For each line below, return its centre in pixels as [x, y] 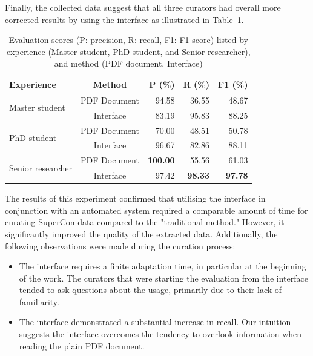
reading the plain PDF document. [82, 345]
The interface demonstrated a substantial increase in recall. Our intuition [155, 322]
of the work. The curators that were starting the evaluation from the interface [163, 278]
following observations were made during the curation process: [120, 246]
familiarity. [39, 301]
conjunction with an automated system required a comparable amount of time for [156, 210]
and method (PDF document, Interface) [128, 63]
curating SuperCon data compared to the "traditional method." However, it [145, 222]
